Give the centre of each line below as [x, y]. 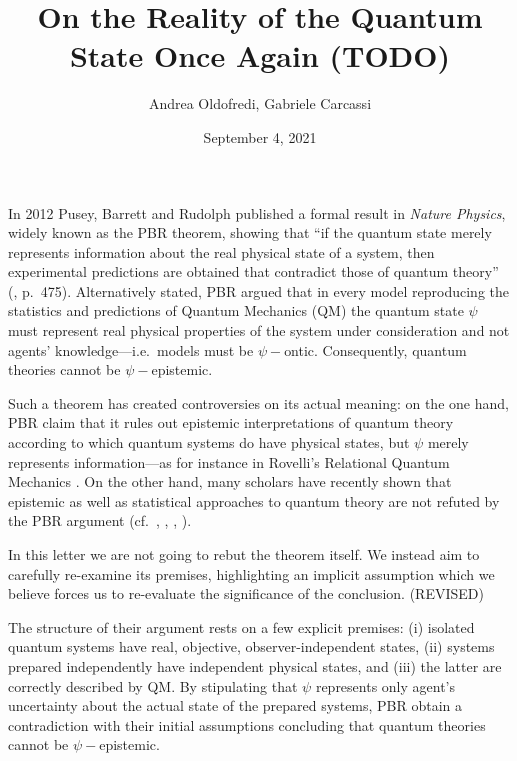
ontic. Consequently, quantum [375, 349]
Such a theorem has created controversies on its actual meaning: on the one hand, [258, 402]
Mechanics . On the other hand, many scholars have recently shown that [230, 481]
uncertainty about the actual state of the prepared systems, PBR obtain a [235, 705]
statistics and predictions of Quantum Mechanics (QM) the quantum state [236, 310]
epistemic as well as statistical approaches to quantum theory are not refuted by [254, 500]
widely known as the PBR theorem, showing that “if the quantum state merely [250, 232]
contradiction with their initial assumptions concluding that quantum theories [247, 724]
